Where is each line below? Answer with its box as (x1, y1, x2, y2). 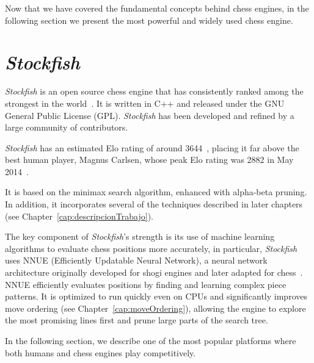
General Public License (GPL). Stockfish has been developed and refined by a (5, 109, 294, 121)
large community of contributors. (5, 121, 128, 134)
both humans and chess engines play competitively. (5, 346, 196, 359)
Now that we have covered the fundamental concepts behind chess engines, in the (5, 2, 309, 14)
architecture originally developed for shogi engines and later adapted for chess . (5, 266, 303, 279)
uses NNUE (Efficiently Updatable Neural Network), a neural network (5, 254, 268, 267)
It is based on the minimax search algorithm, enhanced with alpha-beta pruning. (5, 185, 307, 198)
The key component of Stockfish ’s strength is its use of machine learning (5, 230, 275, 243)
